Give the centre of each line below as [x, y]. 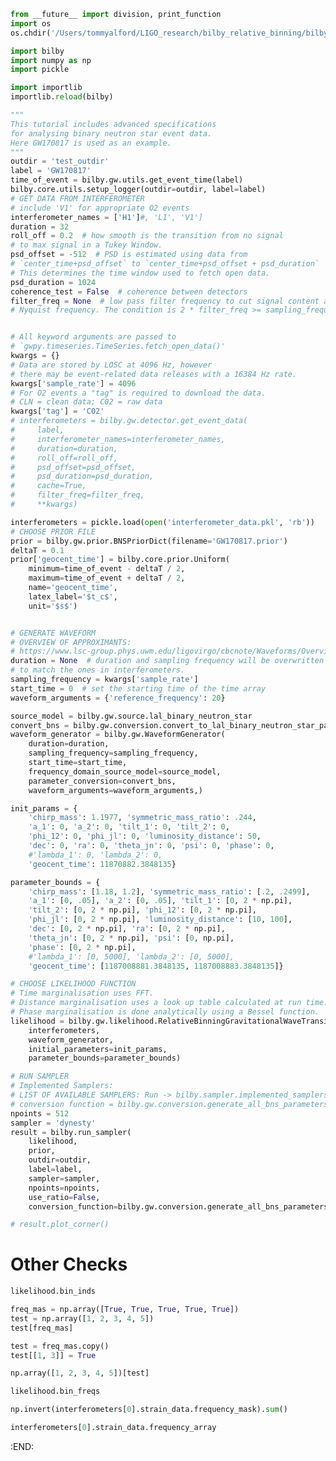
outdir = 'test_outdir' [60, 161]
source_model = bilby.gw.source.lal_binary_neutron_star [131, 716]
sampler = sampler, [64, 1178]
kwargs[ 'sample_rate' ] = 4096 [73, 383]
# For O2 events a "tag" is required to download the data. [138, 393]
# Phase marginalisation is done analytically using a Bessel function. [165, 1012]
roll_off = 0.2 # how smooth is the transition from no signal [147, 236]
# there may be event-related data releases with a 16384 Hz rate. [154, 374]
